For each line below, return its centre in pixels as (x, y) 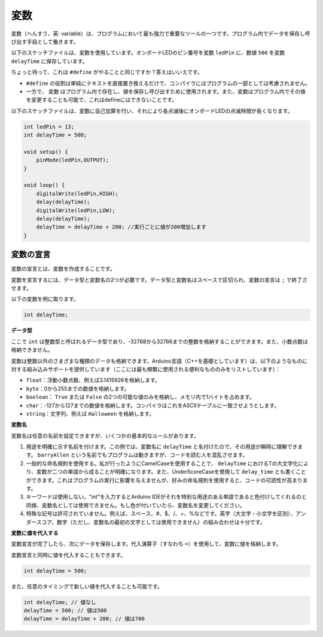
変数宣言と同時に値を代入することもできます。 (68, 555)
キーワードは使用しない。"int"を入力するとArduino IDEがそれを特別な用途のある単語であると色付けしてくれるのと (167, 497)
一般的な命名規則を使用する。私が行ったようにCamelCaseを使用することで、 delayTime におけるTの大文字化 (162, 463)
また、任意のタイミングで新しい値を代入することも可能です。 (87, 586)
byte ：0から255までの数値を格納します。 (78, 388)
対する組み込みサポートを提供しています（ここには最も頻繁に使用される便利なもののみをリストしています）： (146, 369)
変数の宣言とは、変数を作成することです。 (63, 269)
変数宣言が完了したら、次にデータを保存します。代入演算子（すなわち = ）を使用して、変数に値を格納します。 (146, 544)
